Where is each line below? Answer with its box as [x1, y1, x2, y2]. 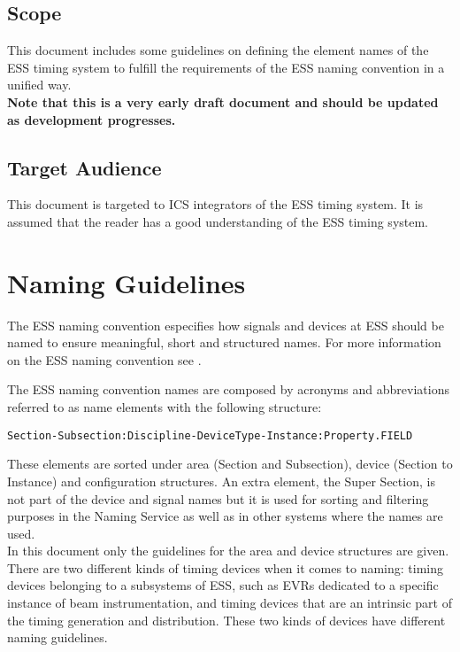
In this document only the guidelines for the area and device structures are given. [7, 541, 449, 560]
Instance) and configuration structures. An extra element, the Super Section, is [7, 471, 435, 490]
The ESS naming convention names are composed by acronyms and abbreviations [7, 380, 449, 399]
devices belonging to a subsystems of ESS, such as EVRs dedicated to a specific [7, 576, 439, 594]
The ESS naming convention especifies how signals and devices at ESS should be [7, 315, 444, 334]
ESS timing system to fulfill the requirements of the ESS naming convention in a [7, 58, 445, 76]
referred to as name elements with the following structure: [7, 398, 322, 416]
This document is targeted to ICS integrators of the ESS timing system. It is [7, 195, 424, 213]
